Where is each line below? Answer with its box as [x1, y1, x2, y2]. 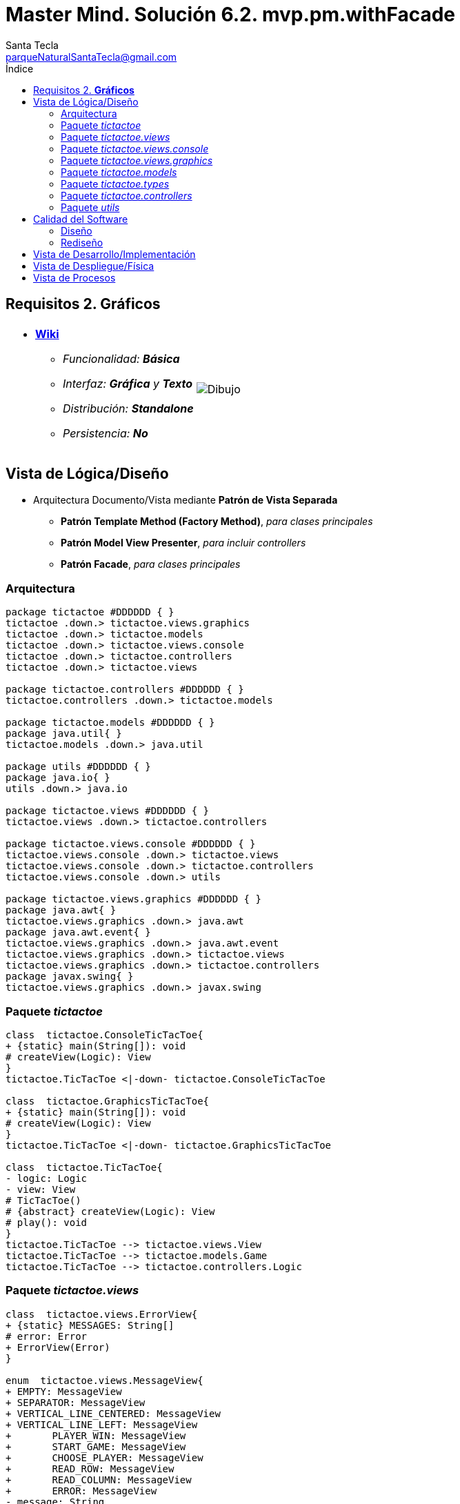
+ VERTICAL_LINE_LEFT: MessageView [6, 1418, 198, 1430]
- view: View [6, 1183, 76, 1195]
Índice [6, 62, 34, 75]
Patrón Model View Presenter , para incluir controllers [61, 537, 306, 549]
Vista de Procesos [33, 271, 116, 284]
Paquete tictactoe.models [61, 166, 177, 178]
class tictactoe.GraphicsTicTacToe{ [6, 1095, 210, 1107]
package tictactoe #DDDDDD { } [6, 606, 174, 618]
